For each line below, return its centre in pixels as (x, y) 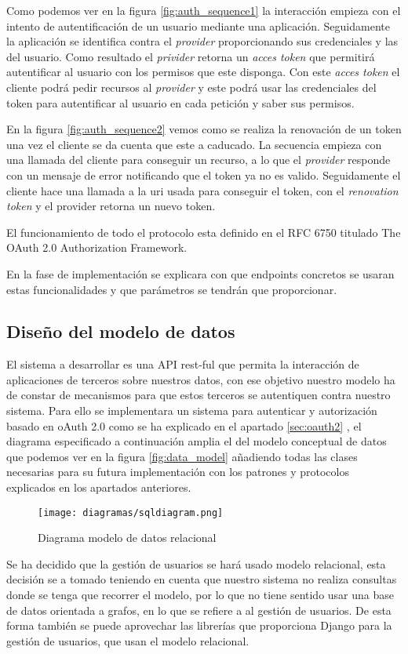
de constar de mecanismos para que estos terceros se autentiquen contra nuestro (199, 395)
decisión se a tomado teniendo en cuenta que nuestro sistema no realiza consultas (202, 579)
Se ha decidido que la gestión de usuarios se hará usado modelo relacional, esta (196, 563)
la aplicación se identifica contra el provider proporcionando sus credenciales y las (202, 41)
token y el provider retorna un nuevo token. (111, 206)
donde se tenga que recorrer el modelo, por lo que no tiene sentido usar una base (200, 595)
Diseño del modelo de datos (121, 331)
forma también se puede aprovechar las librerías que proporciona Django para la (199, 625)
